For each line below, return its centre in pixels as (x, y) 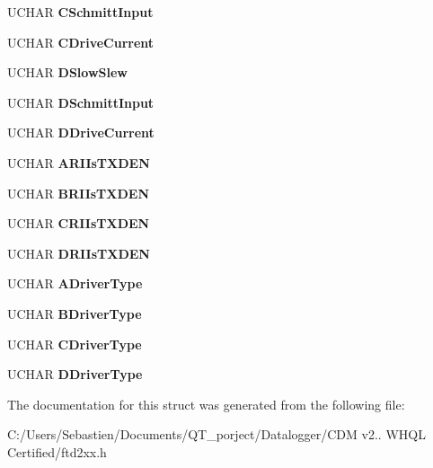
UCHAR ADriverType (75, 283)
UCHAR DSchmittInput (81, 102)
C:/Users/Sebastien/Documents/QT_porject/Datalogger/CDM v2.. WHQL (216, 434)
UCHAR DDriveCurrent (81, 132)
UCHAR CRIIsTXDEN (79, 223)
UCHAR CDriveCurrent (81, 42)
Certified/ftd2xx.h (57, 451)
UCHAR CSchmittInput (80, 12)
